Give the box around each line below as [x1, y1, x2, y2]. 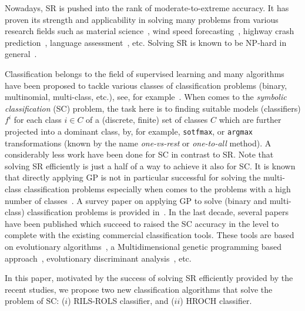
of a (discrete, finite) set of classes [86, 113, 208, 126]
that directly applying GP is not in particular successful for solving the [5, 171, 261, 183]
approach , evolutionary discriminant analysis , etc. [5, 252, 192, 264]
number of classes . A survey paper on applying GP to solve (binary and [5, 194, 267, 206]
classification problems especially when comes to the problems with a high [24, 182, 291, 195]
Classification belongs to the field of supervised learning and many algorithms [5, 67, 284, 79]
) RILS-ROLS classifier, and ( [68, 295, 175, 307]
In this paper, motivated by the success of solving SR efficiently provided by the [5, 272, 293, 284]
